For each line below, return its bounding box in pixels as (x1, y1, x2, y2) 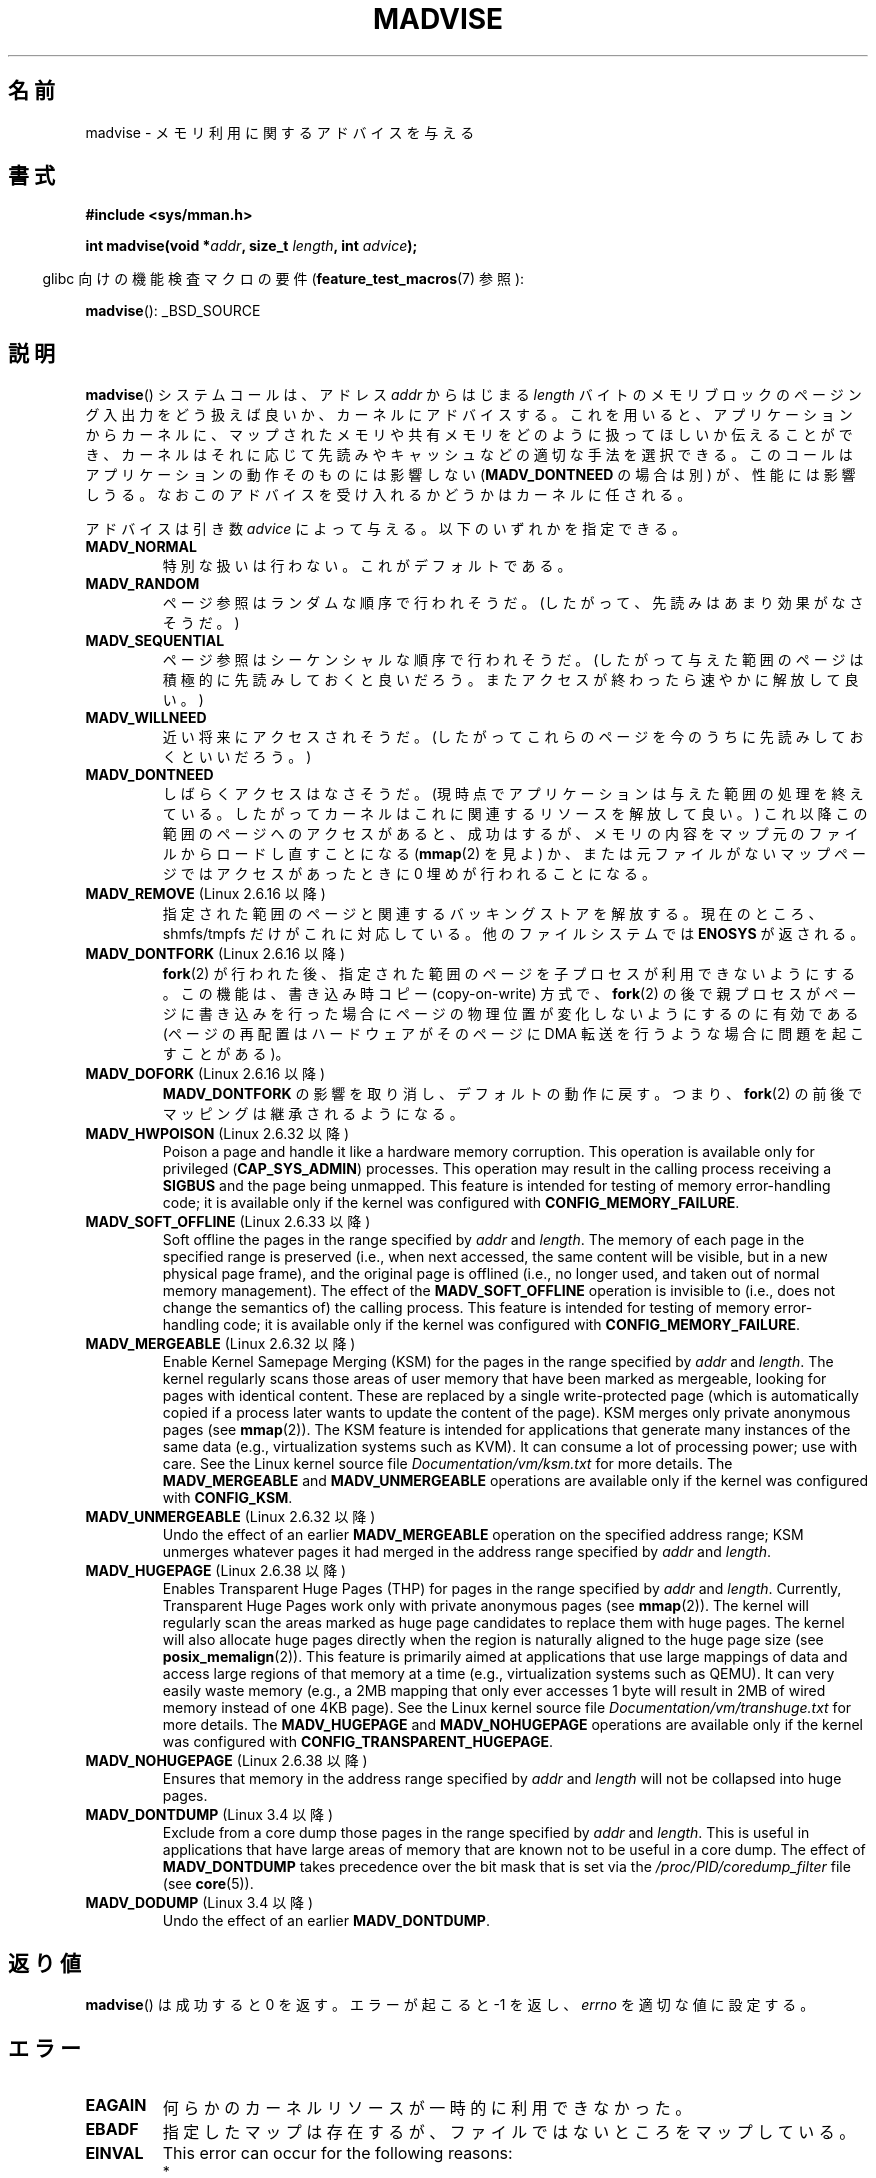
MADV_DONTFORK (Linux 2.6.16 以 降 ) (85, 945, 346, 963)
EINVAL (85, 2142, 144, 2163)
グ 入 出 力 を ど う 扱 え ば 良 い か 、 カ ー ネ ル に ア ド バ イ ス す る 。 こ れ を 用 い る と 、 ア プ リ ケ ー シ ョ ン (85, 406, 853, 424)
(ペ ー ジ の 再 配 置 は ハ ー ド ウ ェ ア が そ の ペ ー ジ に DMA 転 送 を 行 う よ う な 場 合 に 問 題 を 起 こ (162, 1025, 864, 1043)
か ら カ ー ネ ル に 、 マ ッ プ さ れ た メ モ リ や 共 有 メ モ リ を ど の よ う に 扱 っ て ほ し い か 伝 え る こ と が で (85, 426, 853, 444)
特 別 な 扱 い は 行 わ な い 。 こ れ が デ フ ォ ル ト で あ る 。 (162, 557, 572, 575)
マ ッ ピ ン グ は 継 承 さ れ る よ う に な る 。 (162, 1105, 464, 1123)
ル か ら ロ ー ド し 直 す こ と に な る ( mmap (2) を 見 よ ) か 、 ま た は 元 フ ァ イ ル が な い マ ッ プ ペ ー (162, 845, 867, 863)
